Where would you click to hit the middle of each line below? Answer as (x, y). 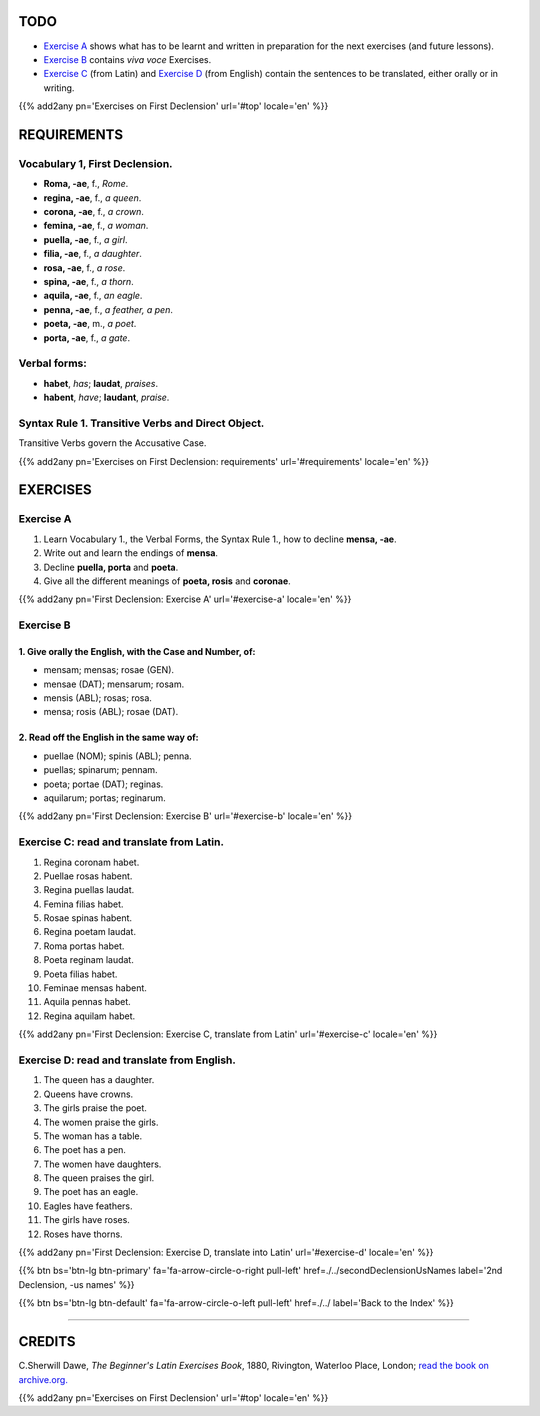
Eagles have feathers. (88, 1206)
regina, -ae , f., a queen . (92, 197)
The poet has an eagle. (91, 1192)
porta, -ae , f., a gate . (86, 337)
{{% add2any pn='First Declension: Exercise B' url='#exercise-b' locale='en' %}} (185, 816)
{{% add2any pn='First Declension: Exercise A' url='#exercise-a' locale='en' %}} (185, 599)
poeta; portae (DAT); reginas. (103, 784)
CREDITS (47, 1341)
